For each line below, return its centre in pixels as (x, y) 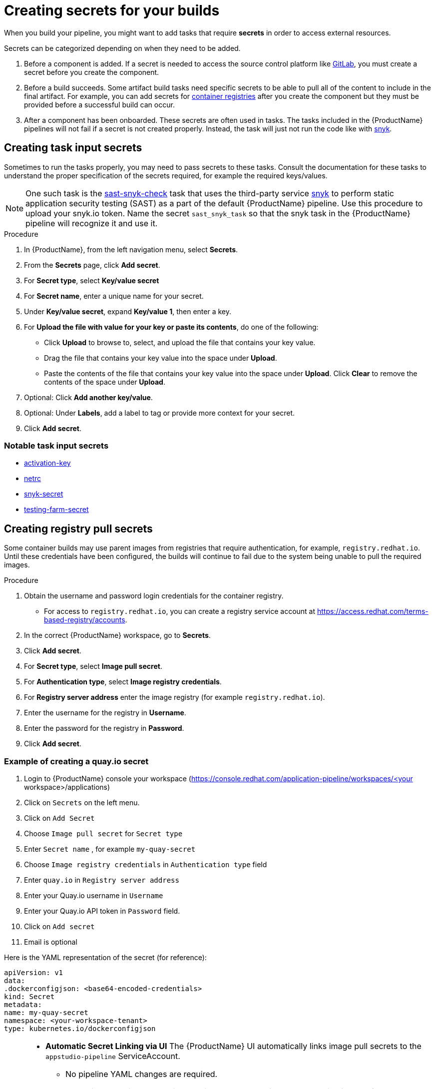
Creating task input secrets (73, 148)
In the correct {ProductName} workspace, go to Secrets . (117, 635)
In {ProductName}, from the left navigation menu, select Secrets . (131, 249)
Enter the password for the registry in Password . (104, 728)
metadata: (23, 1004)
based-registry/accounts (85, 620)
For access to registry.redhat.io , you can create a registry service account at (180, 611)
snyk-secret (44, 494)
